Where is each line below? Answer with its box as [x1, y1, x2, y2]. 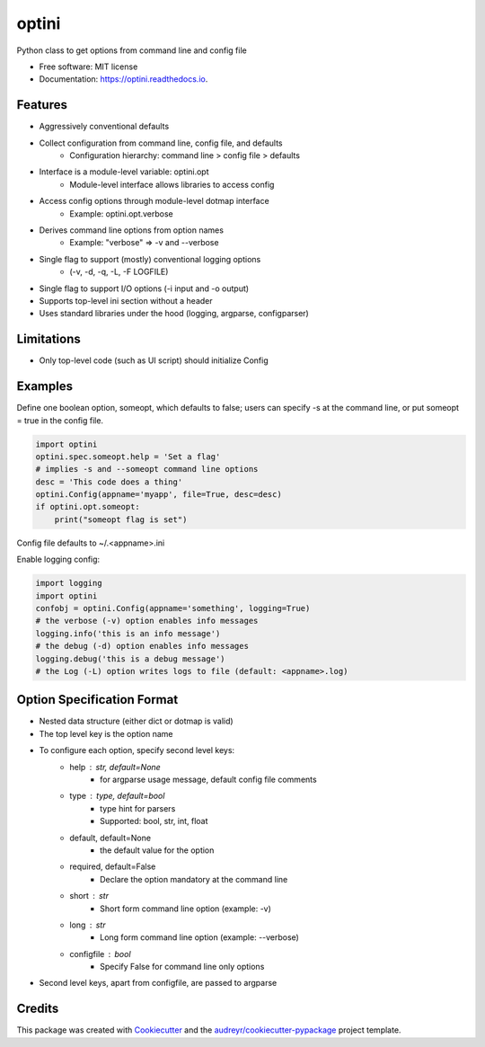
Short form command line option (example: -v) [100, 903, 271, 914]
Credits [16, 1001, 59, 1016]
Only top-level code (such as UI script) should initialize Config [39, 355, 269, 366]
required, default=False [69, 861, 156, 872]
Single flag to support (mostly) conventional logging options [39, 253, 261, 264]
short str [69, 891, 110, 901]
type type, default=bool [69, 791, 165, 802]
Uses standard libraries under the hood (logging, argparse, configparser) [39, 308, 309, 319]
